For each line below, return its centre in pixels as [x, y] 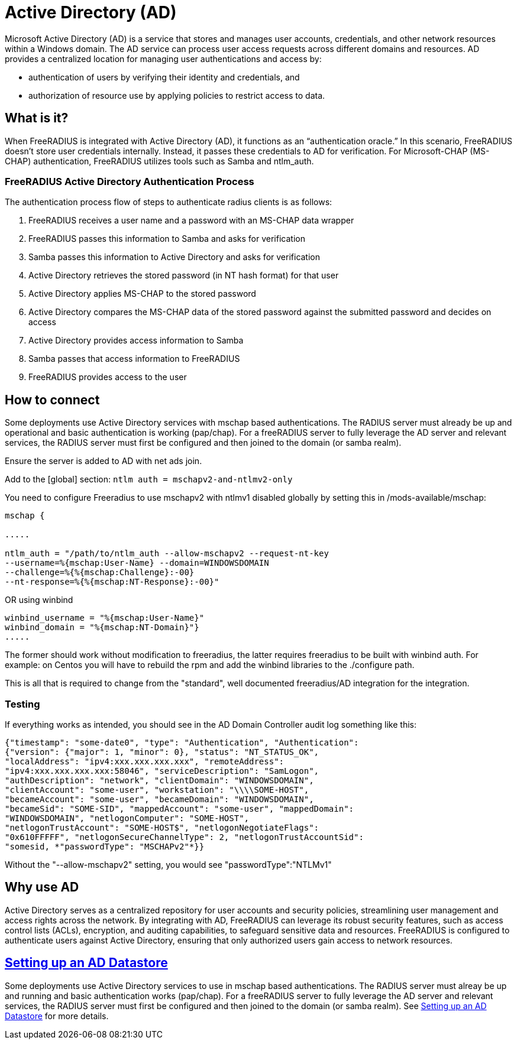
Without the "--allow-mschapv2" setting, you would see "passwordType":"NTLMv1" [168, 864]
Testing [22, 704]
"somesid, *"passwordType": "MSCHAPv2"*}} [105, 846]
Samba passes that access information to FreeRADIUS [134, 359]
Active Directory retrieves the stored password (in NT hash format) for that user [184, 275]
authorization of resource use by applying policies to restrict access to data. [177, 95]
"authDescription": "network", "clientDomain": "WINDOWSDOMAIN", [159, 780]
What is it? [37, 118]
